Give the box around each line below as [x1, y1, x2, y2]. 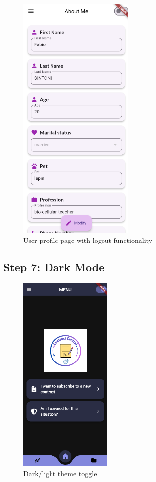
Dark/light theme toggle [23, 468, 97, 478]
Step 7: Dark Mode [3, 259, 104, 274]
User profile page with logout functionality [23, 235, 152, 245]
